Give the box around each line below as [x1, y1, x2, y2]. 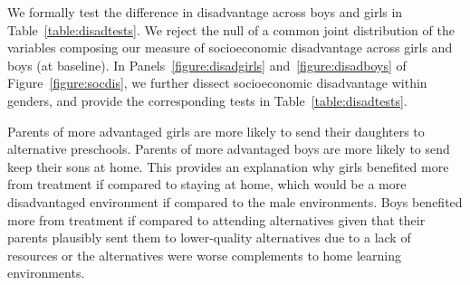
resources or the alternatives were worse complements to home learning [7, 245, 401, 264]
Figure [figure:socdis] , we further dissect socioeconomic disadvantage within [7, 73, 427, 92]
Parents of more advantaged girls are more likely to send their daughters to [7, 121, 425, 140]
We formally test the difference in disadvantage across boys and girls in [7, 3, 403, 21]
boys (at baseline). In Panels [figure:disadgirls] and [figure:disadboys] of [7, 55, 407, 74]
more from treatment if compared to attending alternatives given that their [7, 210, 426, 229]
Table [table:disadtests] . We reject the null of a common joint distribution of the [7, 20, 455, 39]
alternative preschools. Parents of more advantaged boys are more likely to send [7, 139, 450, 158]
